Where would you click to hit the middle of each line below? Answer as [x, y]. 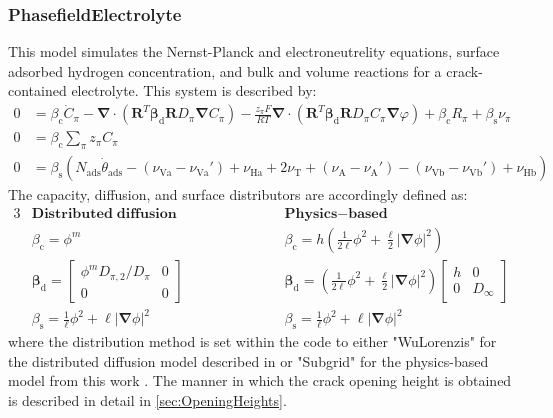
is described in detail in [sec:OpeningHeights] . [147, 399]
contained [37, 90]
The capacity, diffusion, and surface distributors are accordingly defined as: [238, 194]
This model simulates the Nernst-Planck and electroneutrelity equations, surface [254, 51]
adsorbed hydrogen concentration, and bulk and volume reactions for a [225, 70]
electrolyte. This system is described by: [194, 90]
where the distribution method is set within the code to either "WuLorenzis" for [252, 341]
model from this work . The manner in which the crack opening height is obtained [260, 380]
